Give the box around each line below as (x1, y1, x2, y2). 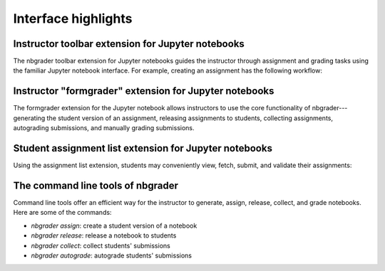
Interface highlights (13, 11, 133, 26)
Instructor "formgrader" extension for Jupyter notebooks (13, 85, 274, 97)
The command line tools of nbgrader (13, 179, 178, 191)
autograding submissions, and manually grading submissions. (13, 124, 195, 132)
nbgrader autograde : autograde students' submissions (31, 251, 192, 260)
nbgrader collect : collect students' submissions (31, 241, 170, 250)
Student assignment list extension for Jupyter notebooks (13, 142, 272, 154)
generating (13, 114, 46, 122)
